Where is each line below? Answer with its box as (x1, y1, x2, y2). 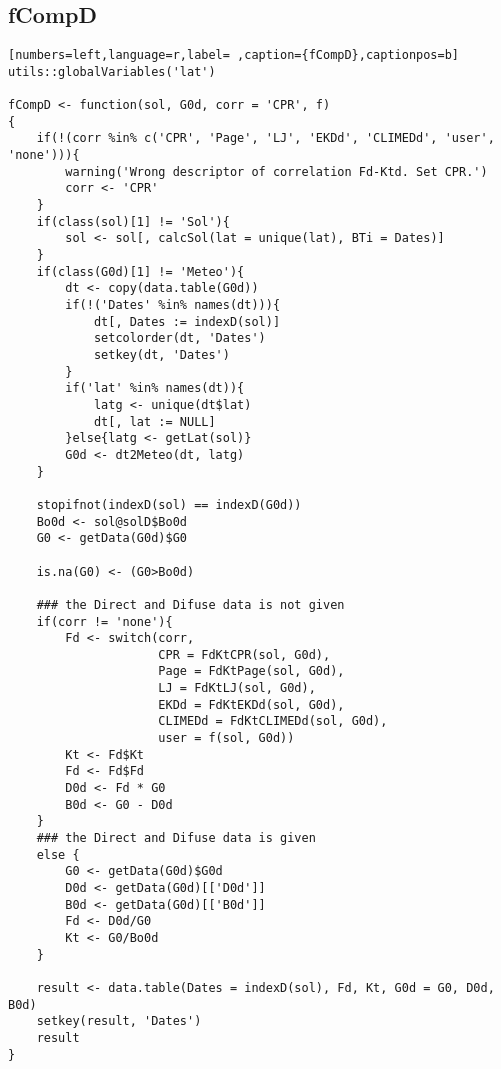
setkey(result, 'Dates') (36, 1014, 202, 1029)
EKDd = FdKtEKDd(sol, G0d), (158, 697, 345, 712)
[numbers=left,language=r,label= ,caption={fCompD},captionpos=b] (8, 48, 460, 63)
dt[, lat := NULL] (93, 414, 216, 429)
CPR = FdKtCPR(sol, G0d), (158, 647, 331, 662)
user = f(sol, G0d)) (158, 731, 295, 746)
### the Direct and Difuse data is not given (36, 597, 345, 612)
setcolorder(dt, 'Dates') (93, 331, 266, 346)
